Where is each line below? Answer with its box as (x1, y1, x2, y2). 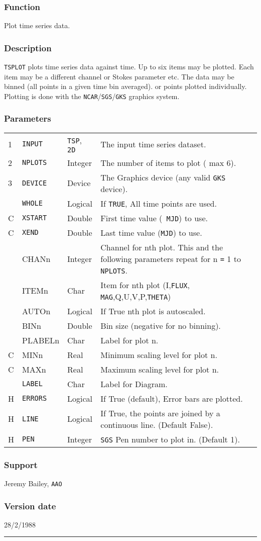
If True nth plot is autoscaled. (100, 305, 206, 317)
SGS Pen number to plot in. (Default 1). (100, 433, 240, 445)
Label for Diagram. (100, 378, 168, 390)
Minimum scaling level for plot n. (100, 348, 217, 360)
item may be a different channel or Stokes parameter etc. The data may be (4, 71, 234, 81)
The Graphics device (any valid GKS (100, 171, 226, 183)
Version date (4, 499, 56, 512)
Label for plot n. (100, 334, 159, 346)
